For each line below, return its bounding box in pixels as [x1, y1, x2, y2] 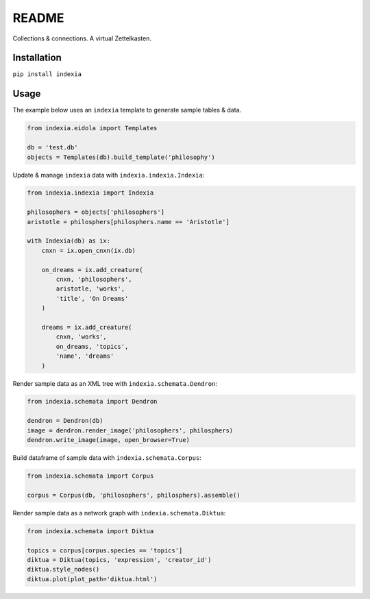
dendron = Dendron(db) [27, 417, 103, 425]
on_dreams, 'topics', [56, 343, 129, 350]
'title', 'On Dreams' [56, 295, 129, 302]
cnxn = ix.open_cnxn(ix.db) [41, 247, 136, 254]
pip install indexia [12, 71, 82, 78]
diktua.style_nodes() [27, 565, 100, 574]
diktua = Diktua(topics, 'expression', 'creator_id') [27, 556, 212, 563]
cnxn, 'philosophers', [56, 276, 133, 283]
